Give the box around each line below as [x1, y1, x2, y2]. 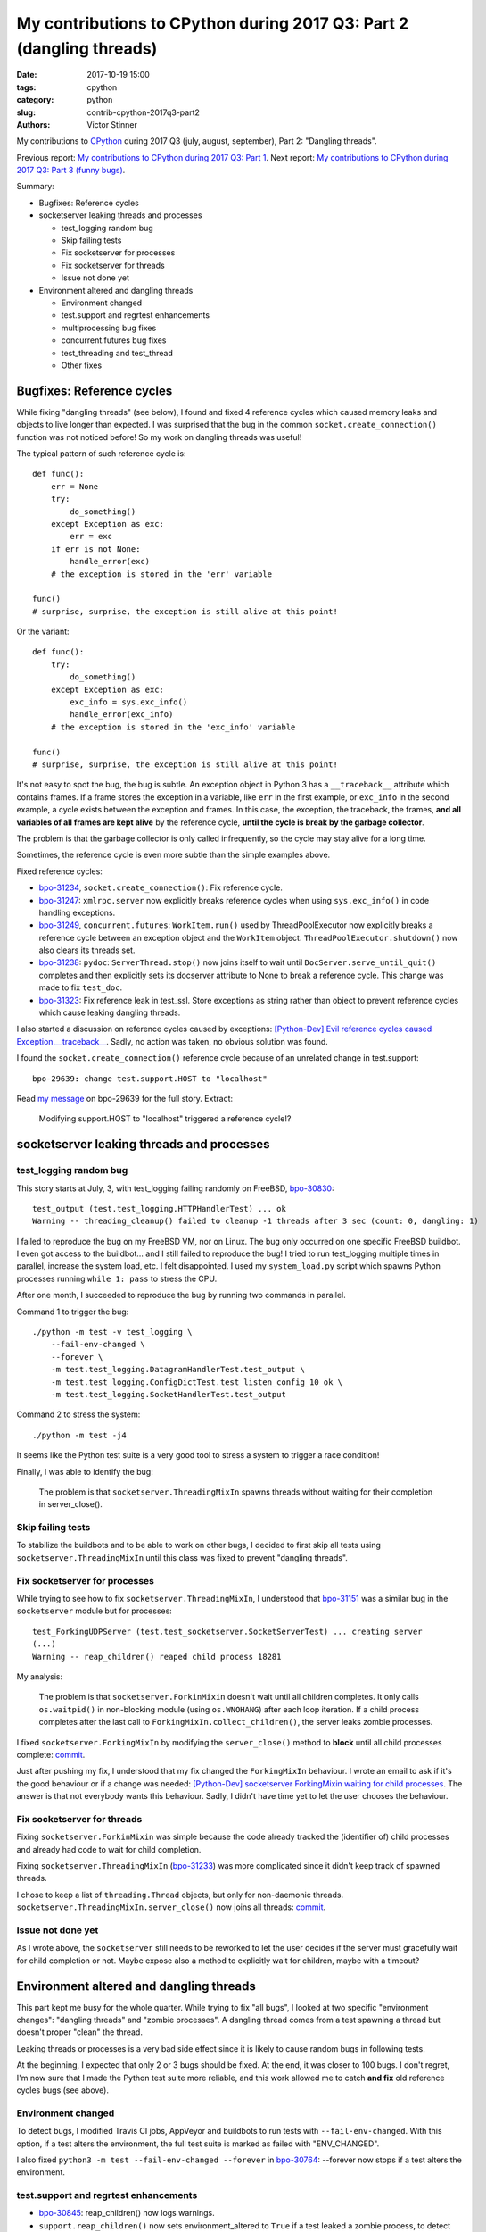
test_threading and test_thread [61, 347, 174, 358]
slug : [16, 107, 36, 118]
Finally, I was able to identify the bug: [16, 1466, 153, 1477]
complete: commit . [16, 1749, 86, 1760]
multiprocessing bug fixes [61, 322, 157, 333]
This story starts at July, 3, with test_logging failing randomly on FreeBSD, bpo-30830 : [16, 1183, 334, 1194]
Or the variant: [16, 626, 70, 637]
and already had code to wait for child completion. [16, 1844, 202, 1854]
